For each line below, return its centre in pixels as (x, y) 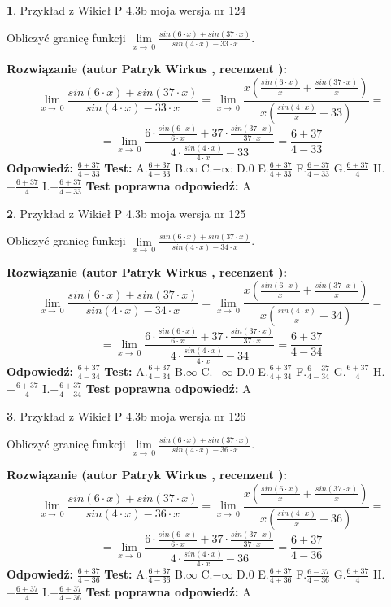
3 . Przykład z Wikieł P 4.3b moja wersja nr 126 (126, 416)
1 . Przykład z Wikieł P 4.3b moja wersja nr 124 (126, 10)
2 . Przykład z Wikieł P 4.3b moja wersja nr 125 (126, 213)
